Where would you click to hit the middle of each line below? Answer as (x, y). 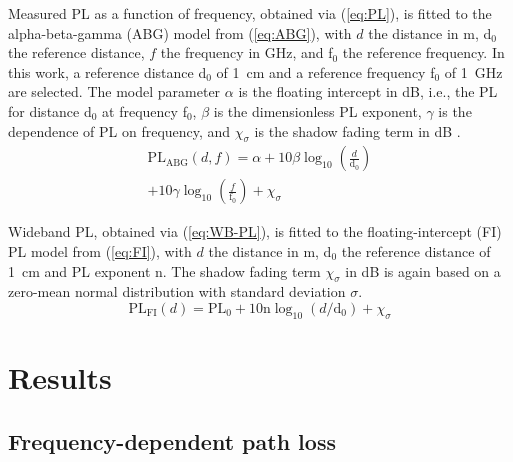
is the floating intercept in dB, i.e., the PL (368, 91)
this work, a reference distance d (107, 71)
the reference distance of (416, 251)
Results (60, 376)
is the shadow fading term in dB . (357, 130)
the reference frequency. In (423, 52)
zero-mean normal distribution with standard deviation (177, 291)
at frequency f (144, 110)
